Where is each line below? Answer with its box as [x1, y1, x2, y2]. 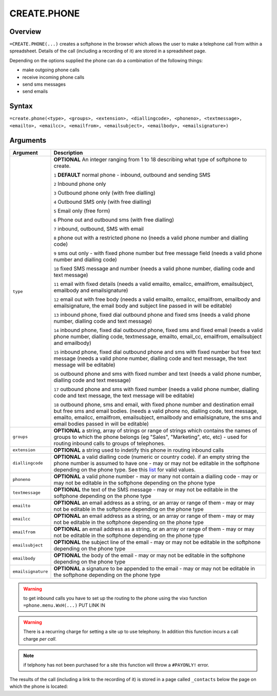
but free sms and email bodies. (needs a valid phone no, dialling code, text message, [53, 407, 259, 414]
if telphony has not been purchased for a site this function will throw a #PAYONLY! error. [23, 662, 209, 668]
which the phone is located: [9, 683, 68, 690]
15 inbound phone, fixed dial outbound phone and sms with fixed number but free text [53, 348, 261, 355]
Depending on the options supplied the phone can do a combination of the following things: [9, 57, 203, 64]
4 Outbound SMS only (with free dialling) [53, 198, 151, 205]
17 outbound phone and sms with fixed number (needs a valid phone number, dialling [53, 385, 259, 393]
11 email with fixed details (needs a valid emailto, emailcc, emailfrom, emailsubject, [53, 280, 254, 287]
